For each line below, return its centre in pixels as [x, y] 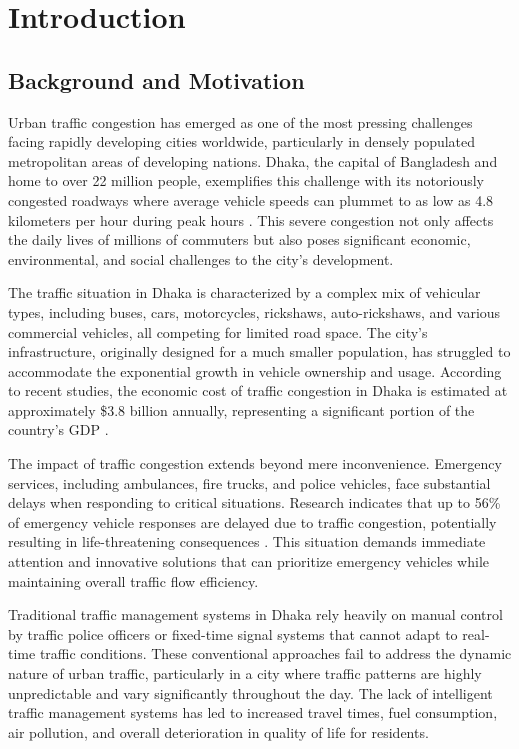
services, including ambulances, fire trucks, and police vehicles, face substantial [249, 482]
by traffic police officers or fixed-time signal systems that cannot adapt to [233, 633]
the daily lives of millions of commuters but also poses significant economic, [239, 239]
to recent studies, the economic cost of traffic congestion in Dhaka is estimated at [258, 390]
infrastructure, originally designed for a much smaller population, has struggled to [259, 351]
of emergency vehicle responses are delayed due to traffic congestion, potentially [252, 521]
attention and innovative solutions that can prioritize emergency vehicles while [249, 561]
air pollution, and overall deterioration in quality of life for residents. [218, 731]
